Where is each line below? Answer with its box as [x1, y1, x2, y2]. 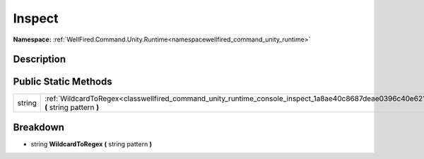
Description [13, 53, 66, 65]
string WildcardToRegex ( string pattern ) [30, 139, 152, 148]
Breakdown [13, 121, 65, 133]
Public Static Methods [13, 76, 112, 88]
